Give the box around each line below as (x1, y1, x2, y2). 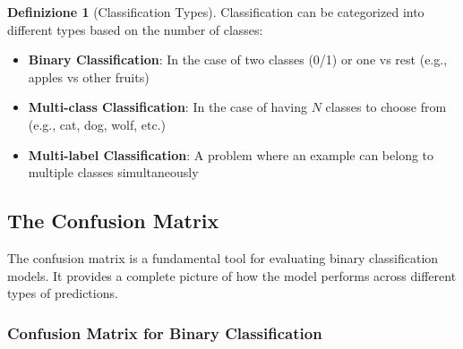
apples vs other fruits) (28, 67, 150, 86)
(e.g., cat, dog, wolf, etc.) (28, 115, 167, 133)
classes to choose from (325, 98, 447, 116)
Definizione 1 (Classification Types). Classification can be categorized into (7, 3, 424, 21)
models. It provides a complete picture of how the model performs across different (7, 266, 457, 285)
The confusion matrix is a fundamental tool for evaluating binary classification (7, 248, 439, 267)
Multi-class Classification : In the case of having (28, 98, 308, 116)
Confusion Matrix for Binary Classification (7, 321, 322, 344)
